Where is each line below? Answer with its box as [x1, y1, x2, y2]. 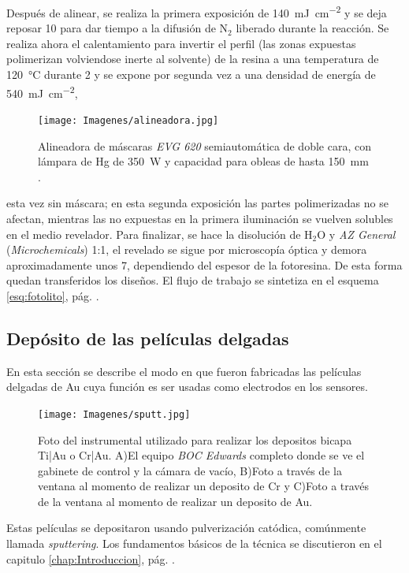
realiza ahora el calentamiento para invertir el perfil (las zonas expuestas [6, 35, 356, 51]
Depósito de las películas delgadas [6, 326, 289, 350]
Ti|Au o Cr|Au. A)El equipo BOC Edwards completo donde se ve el [38, 447, 365, 463]
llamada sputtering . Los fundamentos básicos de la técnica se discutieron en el [6, 535, 382, 552]
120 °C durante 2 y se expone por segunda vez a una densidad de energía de [6, 66, 376, 83]
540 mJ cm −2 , [6, 82, 78, 101]
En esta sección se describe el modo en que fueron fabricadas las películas [6, 363, 362, 379]
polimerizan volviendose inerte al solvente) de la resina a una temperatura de [6, 50, 379, 67]
